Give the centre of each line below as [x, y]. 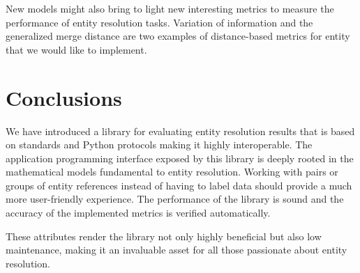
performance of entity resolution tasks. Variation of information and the [159, 22]
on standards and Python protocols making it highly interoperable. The [159, 145]
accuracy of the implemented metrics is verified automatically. [138, 213]
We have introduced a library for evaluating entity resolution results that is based [180, 131]
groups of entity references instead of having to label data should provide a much [179, 185]
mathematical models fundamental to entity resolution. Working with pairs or [172, 172]
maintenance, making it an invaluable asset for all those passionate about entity [177, 250]
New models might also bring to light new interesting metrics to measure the [170, 8]
